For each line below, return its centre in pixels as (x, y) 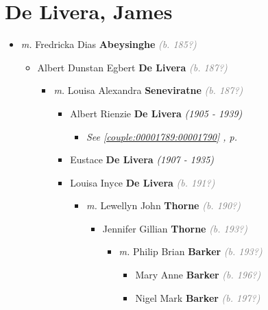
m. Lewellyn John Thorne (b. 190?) (163, 205)
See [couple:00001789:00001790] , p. (162, 136)
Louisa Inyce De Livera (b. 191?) (143, 182)
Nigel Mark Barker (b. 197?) (198, 297)
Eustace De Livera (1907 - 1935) (142, 159)
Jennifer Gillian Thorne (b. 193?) (175, 228)
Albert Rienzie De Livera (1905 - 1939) (156, 113)
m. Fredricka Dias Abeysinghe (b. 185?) (109, 44)
